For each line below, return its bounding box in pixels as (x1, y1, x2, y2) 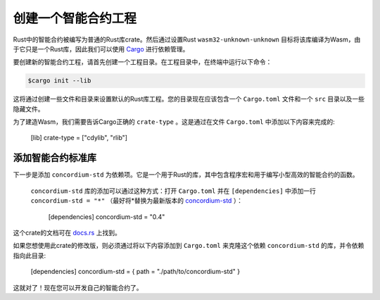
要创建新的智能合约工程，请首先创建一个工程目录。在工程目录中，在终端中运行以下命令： (13, 58, 272, 66)
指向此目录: (13, 251, 46, 260)
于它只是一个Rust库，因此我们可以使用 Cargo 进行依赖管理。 (13, 44, 189, 53)
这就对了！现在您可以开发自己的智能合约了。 (13, 283, 143, 292)
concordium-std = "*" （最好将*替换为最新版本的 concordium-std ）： (30, 196, 243, 205)
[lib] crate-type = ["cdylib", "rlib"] (30, 134, 128, 142)
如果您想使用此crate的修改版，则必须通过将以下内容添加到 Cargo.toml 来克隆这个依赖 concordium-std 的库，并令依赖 (13, 242, 365, 250)
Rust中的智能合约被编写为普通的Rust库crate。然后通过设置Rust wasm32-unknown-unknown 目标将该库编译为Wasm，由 (13, 35, 361, 44)
